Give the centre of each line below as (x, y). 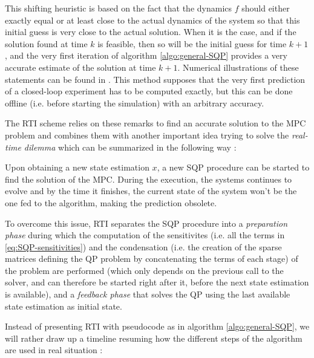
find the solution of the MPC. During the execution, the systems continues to (149, 179)
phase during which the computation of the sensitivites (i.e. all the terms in (145, 235)
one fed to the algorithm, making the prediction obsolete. (111, 202)
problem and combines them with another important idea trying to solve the (147, 135)
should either (266, 8)
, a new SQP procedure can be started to (233, 167)
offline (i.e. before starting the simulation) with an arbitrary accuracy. (135, 103)
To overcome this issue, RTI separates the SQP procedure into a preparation (146, 223)
